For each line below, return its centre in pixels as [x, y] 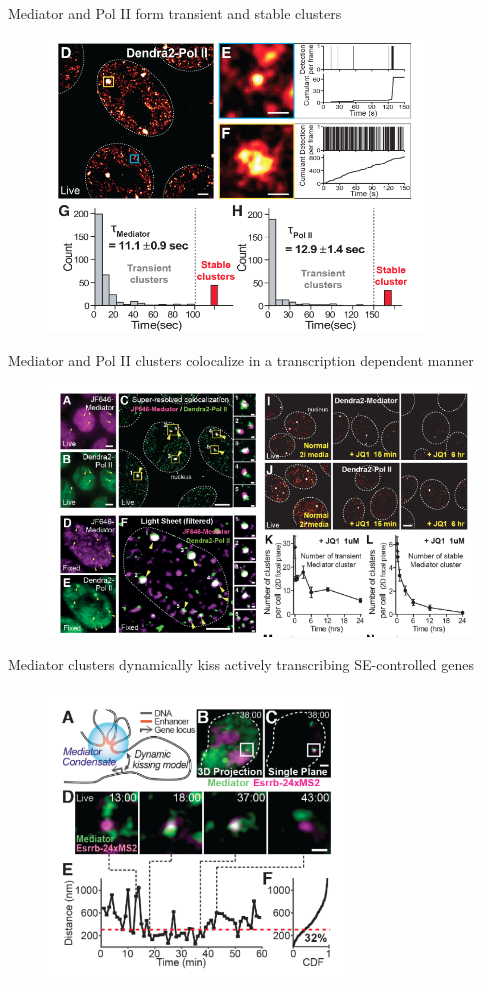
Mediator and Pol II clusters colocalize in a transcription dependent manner [241, 359]
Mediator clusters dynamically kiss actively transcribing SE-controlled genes [241, 664]
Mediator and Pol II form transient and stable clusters [175, 13]
